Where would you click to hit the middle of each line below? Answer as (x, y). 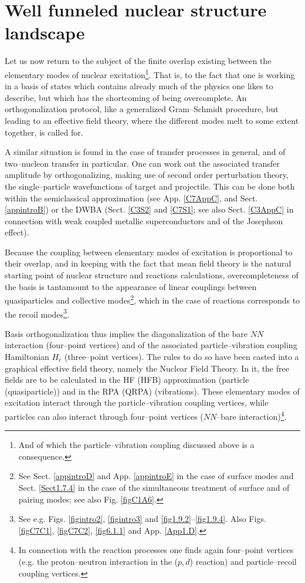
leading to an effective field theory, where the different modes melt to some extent (152, 120)
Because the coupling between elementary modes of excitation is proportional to (149, 252)
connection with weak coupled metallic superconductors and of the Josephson (144, 220)
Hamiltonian (27, 356)
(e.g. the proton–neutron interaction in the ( (98, 561)
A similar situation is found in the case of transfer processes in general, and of (145, 152)
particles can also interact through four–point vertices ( (104, 416)
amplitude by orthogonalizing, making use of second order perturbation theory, (147, 175)
